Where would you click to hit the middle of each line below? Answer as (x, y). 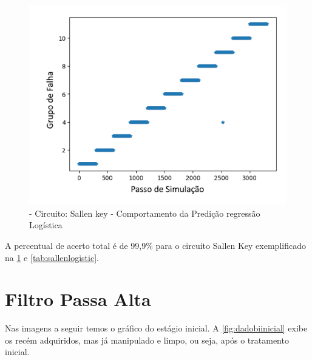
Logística (46, 225)
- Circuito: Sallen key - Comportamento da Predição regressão (145, 213)
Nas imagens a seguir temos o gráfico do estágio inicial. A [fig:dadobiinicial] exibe (156, 328)
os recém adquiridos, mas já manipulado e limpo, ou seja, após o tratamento (147, 340)
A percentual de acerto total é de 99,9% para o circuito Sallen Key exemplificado (155, 245)
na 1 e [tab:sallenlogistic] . (52, 257)
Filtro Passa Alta (78, 299)
